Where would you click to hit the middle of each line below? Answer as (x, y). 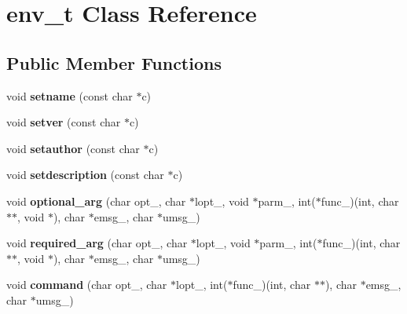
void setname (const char (70, 95)
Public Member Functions (114, 62)
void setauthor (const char (73, 148)
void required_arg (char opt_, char (97, 243)
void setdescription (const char (85, 175)
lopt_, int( (202, 285)
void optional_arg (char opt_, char (96, 201)
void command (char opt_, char (87, 285)
